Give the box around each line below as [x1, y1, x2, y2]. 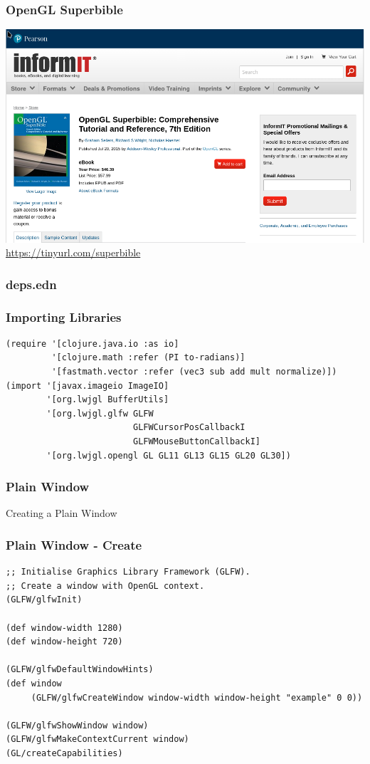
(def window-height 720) [6, 637, 123, 647]
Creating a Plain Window [6, 506, 117, 520]
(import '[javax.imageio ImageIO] [6, 380, 169, 391]
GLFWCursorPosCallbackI [132, 422, 245, 433]
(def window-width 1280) [6, 622, 123, 633]
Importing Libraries [6, 308, 122, 325]
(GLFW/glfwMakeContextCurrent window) [6, 734, 189, 745]
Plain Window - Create [6, 535, 142, 553]
